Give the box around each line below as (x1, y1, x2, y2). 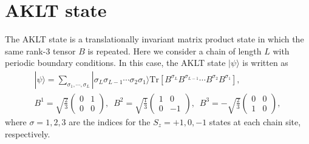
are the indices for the (69, 115, 151, 128)
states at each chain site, (209, 115, 301, 128)
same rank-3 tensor (5, 44, 76, 57)
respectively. (5, 127, 50, 140)
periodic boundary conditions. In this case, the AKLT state (5, 56, 226, 69)
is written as (242, 56, 288, 69)
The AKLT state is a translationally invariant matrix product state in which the (5, 33, 304, 45)
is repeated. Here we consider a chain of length (87, 44, 262, 57)
